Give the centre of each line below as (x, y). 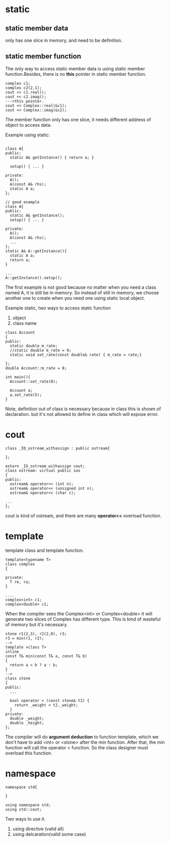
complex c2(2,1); (24, 88)
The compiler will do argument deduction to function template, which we (82, 737)
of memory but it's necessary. (37, 624)
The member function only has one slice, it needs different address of (78, 119)
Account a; (21, 390)
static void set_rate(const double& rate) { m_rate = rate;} (76, 355)
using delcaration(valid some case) (49, 834)
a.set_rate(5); (26, 395)
